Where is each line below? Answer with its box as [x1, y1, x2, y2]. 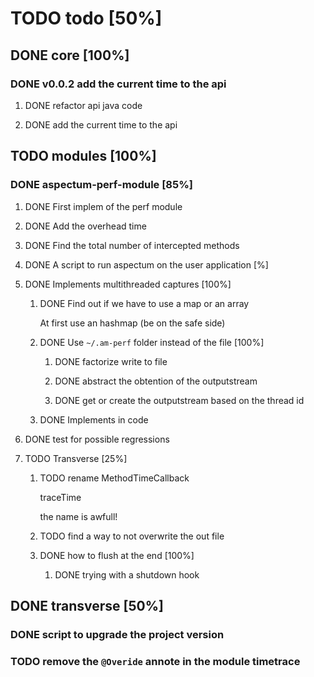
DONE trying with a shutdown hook [54, 568, 200, 581]
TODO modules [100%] [10, 148, 157, 165]
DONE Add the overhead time [24, 220, 147, 232]
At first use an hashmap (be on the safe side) [39, 317, 226, 329]
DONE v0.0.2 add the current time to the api [10, 77, 227, 91]
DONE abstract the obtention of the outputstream [54, 375, 258, 387]
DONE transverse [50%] [10, 597, 164, 614]
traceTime [39, 491, 82, 503]
